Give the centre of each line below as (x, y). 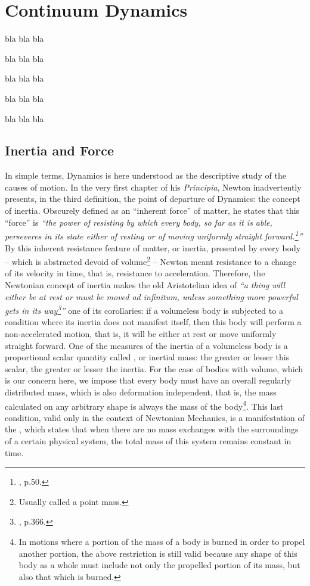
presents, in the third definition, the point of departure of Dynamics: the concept (153, 199)
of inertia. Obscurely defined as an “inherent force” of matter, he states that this (152, 211)
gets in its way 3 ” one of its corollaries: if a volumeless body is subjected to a (144, 309)
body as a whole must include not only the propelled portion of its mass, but (159, 565)
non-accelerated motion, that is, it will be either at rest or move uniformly (141, 333)
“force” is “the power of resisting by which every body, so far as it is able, (139, 222)
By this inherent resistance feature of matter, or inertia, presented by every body (153, 247)
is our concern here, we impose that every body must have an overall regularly (148, 380)
